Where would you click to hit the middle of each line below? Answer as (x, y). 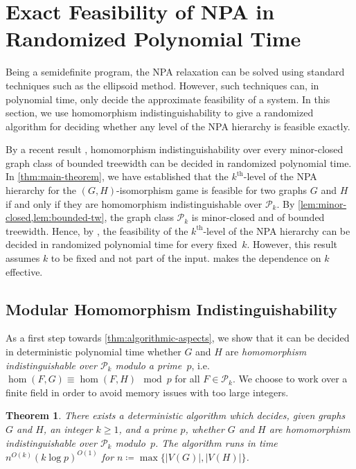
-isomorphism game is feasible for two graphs (212, 190)
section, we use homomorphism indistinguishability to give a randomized (160, 113)
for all (187, 379)
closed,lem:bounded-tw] (55, 217)
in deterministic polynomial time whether (94, 352)
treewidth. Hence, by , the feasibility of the (97, 230)
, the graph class (139, 217)
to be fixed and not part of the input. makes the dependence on (186, 258)
